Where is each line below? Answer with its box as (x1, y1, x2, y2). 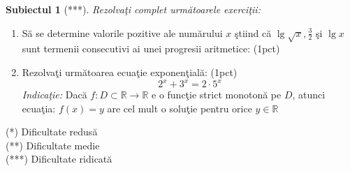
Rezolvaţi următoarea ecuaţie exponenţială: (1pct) (22, 64, 238, 79)
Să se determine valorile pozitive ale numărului (22, 25, 223, 40)
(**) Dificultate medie (6, 137, 100, 152)
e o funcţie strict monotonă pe (152, 87, 282, 102)
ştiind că (234, 25, 272, 40)
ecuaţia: (22, 101, 56, 115)
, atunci (292, 87, 326, 102)
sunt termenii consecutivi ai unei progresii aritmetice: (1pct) (22, 41, 280, 56)
